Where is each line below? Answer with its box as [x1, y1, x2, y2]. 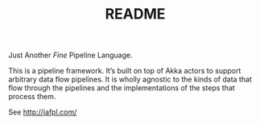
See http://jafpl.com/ [8, 107, 77, 117]
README [105, 5, 166, 23]
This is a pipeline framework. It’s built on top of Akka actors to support [8, 66, 241, 76]
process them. [8, 92, 56, 102]
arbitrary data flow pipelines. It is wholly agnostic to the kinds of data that [8, 74, 252, 85]
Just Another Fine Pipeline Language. [8, 50, 133, 60]
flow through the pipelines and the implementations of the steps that [8, 83, 235, 93]
